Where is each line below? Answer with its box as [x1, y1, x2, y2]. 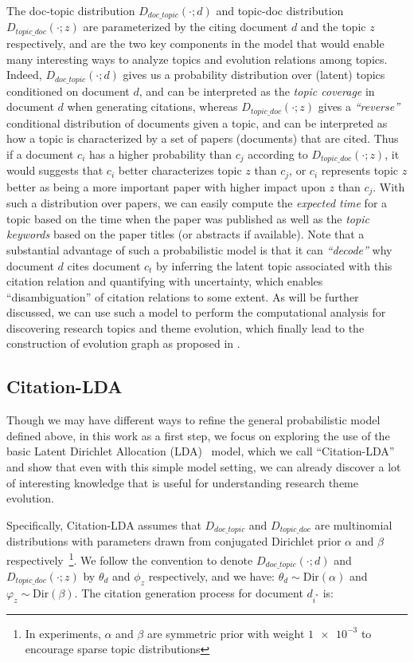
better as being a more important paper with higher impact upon [6, 178, 326, 195]
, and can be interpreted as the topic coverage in [139, 82, 375, 99]
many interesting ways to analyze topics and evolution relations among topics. [6, 50, 388, 67]
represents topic [321, 162, 399, 179]
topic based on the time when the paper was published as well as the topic [6, 210, 369, 227]
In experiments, [25, 625, 101, 641]
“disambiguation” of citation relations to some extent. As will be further [6, 288, 359, 305]
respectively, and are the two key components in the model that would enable [6, 34, 385, 51]
